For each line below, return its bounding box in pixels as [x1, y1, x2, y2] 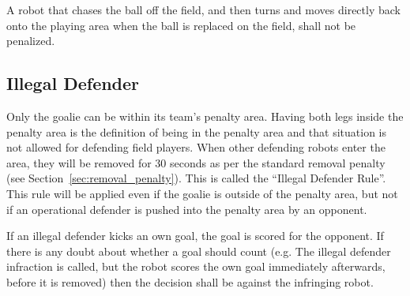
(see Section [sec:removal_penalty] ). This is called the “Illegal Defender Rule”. [6, 170, 386, 186]
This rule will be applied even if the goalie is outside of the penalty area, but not [6, 185, 398, 201]
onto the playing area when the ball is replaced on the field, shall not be [6, 17, 356, 33]
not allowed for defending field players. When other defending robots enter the [6, 139, 386, 155]
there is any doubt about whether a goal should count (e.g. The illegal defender [6, 242, 391, 259]
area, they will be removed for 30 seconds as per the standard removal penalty [6, 154, 386, 170]
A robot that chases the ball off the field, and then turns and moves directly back [6, 2, 401, 17]
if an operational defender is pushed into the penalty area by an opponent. [6, 200, 367, 217]
